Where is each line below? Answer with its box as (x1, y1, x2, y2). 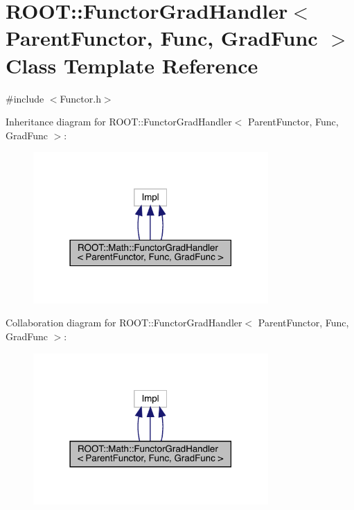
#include (6, 91, 44, 105)
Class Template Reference (6, 51, 258, 79)
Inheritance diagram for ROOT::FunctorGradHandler (6, 114, 232, 129)
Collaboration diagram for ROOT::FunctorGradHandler (6, 315, 242, 330)
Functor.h (60, 91, 101, 105)
